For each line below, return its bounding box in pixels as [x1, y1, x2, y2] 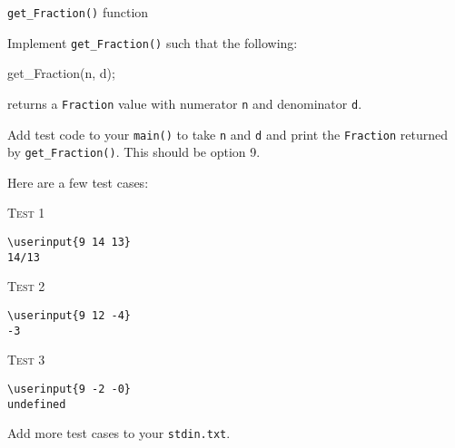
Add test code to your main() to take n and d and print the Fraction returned [7, 124, 449, 143]
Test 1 [7, 203, 45, 222]
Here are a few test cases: [7, 172, 149, 191]
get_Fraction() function [7, 3, 149, 21]
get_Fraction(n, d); [7, 63, 115, 83]
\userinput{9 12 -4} [7, 308, 132, 322]
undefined [7, 397, 66, 411]
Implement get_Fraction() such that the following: [7, 33, 298, 52]
